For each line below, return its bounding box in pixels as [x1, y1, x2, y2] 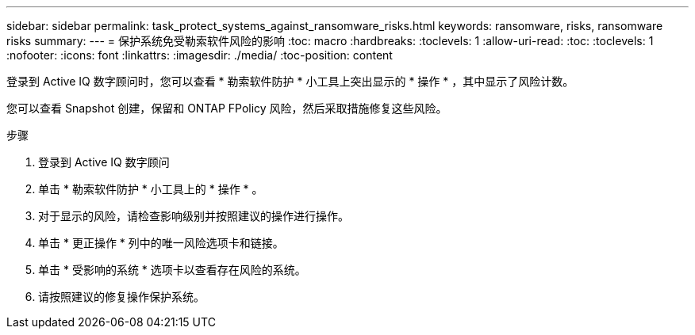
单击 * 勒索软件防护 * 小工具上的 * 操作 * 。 [38, 182, 263, 196]
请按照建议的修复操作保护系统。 [38, 290, 205, 303]
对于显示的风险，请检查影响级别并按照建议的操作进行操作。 [38, 209, 349, 223]
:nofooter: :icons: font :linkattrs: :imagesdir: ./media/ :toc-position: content [6, 48, 393, 62]
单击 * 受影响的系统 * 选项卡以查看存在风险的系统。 [38, 263, 306, 276]
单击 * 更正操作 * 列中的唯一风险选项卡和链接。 [38, 236, 284, 249]
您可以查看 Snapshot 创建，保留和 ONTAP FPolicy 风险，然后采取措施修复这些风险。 [6, 101, 447, 115]
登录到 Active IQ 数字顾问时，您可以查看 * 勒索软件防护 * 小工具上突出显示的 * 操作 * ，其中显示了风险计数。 [6, 74, 574, 88]
